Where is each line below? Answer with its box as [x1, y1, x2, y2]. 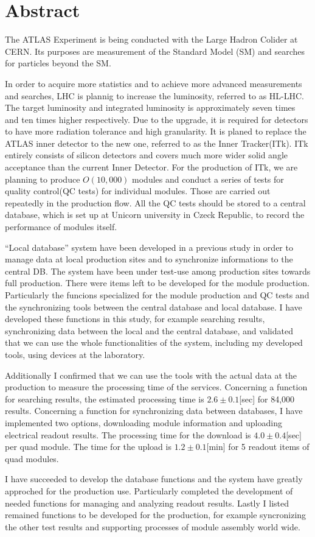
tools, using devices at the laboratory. [5, 348, 145, 360]
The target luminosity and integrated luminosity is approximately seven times [5, 101, 296, 114]
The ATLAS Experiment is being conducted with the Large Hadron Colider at [5, 33, 298, 46]
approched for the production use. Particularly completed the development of [5, 484, 293, 497]
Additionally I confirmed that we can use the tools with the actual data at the [5, 368, 297, 381]
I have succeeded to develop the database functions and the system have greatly [5, 472, 303, 485]
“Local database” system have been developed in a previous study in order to [5, 240, 293, 253]
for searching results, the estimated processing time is [5, 392, 204, 405]
